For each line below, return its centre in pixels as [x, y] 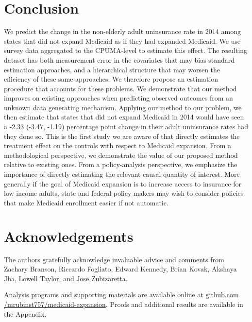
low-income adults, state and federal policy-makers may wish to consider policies [124, 193]
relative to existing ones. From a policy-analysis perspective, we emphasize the [121, 164]
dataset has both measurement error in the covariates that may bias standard [119, 59]
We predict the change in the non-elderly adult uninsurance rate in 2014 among [122, 31]
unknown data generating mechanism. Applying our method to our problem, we [123, 107]
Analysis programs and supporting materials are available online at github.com [121, 295]
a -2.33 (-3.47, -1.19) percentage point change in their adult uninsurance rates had [126, 127]
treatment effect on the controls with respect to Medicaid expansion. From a [118, 145]
